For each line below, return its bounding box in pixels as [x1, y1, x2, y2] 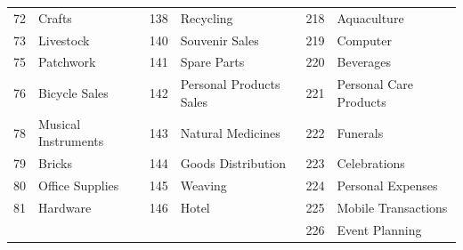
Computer [337, 30, 392, 49]
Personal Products [180, 75, 280, 93]
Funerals [337, 123, 384, 141]
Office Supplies [38, 176, 119, 194]
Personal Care [337, 75, 414, 93]
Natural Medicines [180, 123, 280, 141]
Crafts [38, 8, 72, 27]
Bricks [38, 154, 73, 173]
